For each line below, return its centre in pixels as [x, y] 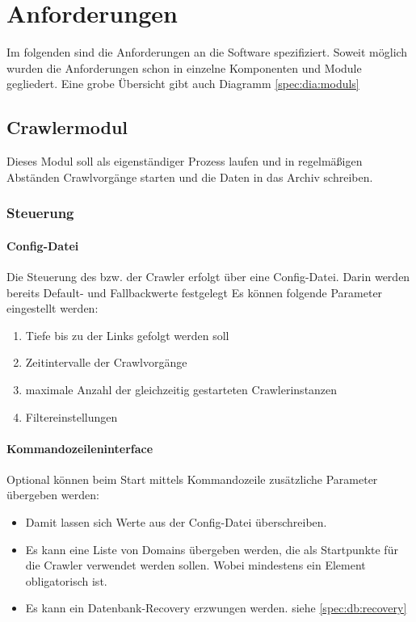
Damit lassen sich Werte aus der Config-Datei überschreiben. [176, 522]
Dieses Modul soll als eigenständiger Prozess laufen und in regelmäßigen [185, 161]
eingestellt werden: [53, 308]
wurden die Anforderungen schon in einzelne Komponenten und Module [184, 67]
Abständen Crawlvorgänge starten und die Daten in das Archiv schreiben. [190, 177]
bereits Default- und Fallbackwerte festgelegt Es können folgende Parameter [195, 292]
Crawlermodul [67, 127]
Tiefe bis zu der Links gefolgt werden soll [127, 335]
